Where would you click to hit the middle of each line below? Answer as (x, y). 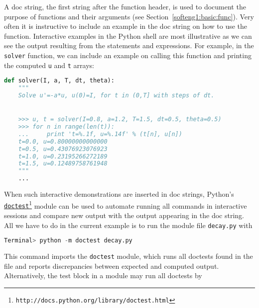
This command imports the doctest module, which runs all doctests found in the (129, 256)
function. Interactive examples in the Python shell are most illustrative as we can (128, 36)
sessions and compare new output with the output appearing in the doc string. (124, 215)
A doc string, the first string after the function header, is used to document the (125, 6)
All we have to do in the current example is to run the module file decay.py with (128, 225)
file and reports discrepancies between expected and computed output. (112, 266)
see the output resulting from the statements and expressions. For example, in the (129, 45)
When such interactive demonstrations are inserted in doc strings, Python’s (119, 194)
